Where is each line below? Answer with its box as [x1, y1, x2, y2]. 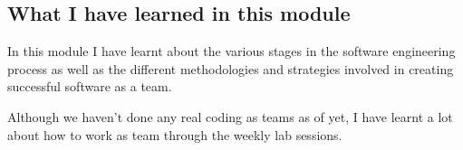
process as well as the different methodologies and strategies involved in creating [7, 59, 454, 78]
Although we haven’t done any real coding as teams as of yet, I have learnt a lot [7, 107, 453, 126]
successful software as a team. [7, 77, 172, 96]
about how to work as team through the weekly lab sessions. [7, 125, 342, 144]
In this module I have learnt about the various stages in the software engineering [7, 42, 456, 61]
